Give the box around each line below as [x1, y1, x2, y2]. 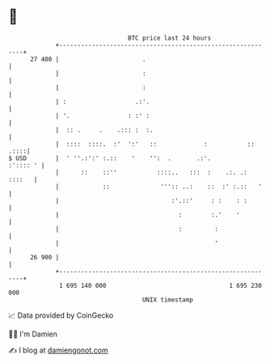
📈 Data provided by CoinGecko [8, 310, 114, 320]
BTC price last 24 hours [128, 34, 212, 42]
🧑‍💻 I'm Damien [8, 329, 58, 339]
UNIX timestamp [141, 295, 194, 304]
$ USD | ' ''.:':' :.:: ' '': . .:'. [8, 154, 212, 163]
